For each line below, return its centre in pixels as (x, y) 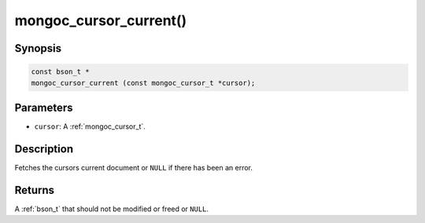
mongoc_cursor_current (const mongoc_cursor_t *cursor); (143, 83)
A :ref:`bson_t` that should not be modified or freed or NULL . (111, 209)
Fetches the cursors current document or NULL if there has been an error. (134, 167)
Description (44, 149)
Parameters (44, 107)
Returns (35, 190)
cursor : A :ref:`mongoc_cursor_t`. (90, 126)
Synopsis (38, 48)
